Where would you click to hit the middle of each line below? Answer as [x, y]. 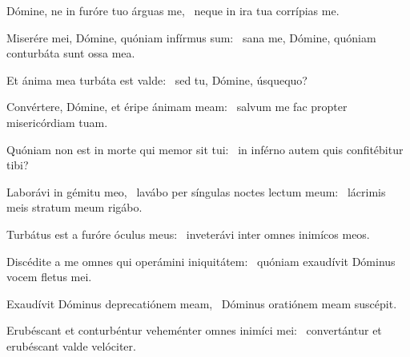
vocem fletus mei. [49, 277]
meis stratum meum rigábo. [74, 207]
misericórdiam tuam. [57, 122]
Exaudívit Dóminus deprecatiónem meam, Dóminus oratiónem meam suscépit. [202, 303]
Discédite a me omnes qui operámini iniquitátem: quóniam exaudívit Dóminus [201, 261]
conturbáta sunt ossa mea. [71, 53]
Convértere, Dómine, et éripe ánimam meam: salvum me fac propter [177, 107]
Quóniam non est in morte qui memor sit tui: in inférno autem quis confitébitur [205, 149]
